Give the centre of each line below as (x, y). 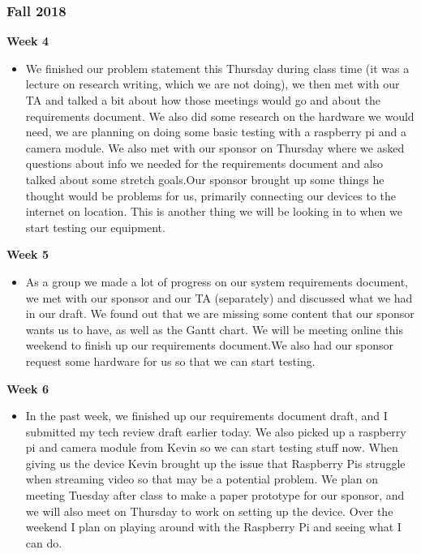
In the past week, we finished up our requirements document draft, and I (206, 416)
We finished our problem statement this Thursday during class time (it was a (217, 68)
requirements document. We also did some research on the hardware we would (220, 116)
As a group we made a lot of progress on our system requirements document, (217, 281)
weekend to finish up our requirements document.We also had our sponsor (210, 345)
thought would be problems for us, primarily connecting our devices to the (211, 195)
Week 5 (28, 254)
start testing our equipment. (95, 227)
